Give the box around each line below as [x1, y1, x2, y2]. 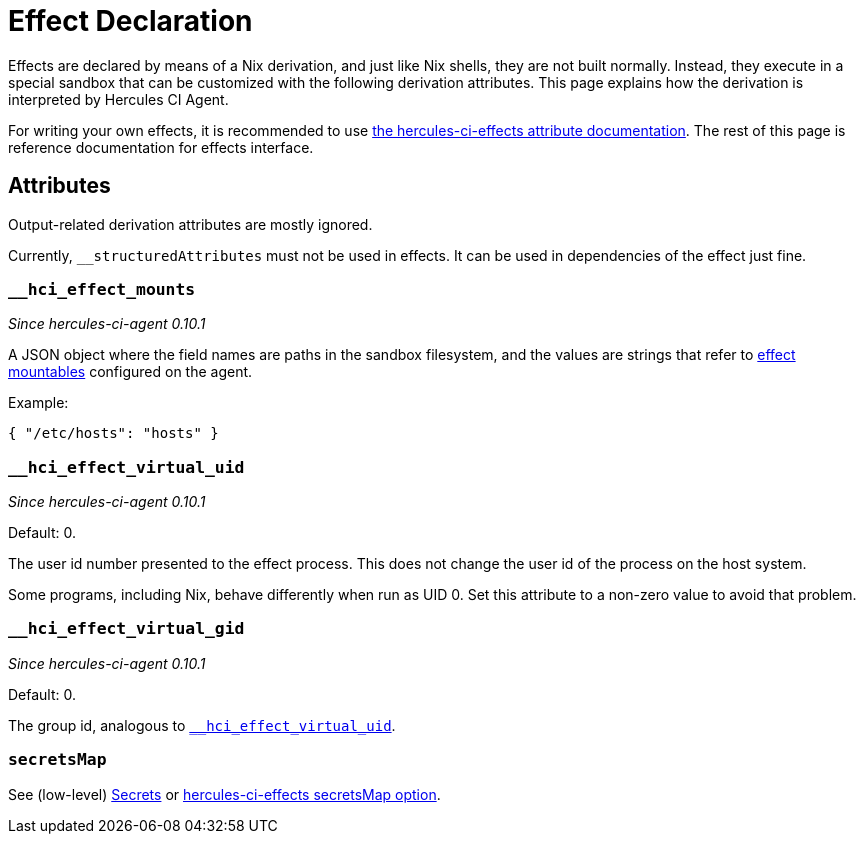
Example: [8, 394, 69, 412]
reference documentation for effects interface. [8, 138, 314, 156]
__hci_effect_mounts [8, 279, 196, 299]
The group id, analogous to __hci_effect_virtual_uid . [8, 716, 396, 734]
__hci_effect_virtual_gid [8, 619, 245, 639]
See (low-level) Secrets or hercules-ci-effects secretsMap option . [8, 785, 441, 803]
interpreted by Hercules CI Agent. [8, 90, 229, 108]
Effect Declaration [8, 4, 253, 38]
